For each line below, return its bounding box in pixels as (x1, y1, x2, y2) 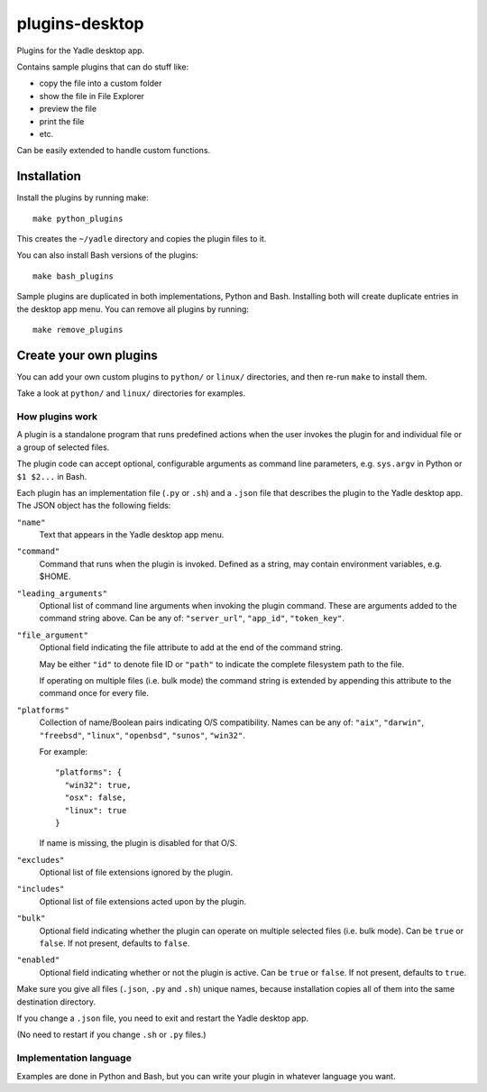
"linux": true (64, 805, 127, 815)
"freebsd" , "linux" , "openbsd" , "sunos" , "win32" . (39, 730, 245, 740)
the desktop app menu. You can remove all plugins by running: (16, 303, 250, 315)
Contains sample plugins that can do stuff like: (16, 61, 189, 72)
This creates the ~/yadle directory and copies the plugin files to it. (16, 233, 267, 243)
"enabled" (16, 955, 60, 965)
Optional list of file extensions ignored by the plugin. (39, 867, 234, 878)
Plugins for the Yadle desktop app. (16, 45, 145, 56)
